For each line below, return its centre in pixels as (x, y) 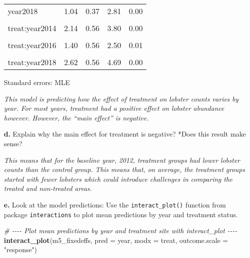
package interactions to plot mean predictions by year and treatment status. (121, 214)
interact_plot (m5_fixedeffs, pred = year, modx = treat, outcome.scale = (116, 240)
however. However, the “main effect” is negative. (76, 117)
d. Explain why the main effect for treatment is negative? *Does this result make (125, 134)
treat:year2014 (32, 28)
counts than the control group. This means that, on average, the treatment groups (125, 169)
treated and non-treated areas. (48, 188)
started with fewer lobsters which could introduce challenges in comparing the (118, 179)
